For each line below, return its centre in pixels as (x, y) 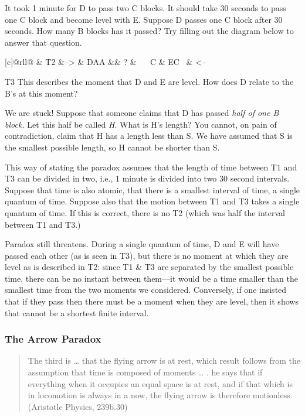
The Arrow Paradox (53, 339)
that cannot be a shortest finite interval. (77, 312)
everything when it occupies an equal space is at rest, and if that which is (160, 383)
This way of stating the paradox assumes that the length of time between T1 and (151, 167)
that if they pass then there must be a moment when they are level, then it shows (152, 301)
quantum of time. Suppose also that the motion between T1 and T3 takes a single (152, 201)
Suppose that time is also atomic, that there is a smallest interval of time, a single (152, 189)
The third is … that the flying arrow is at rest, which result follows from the (164, 360)
